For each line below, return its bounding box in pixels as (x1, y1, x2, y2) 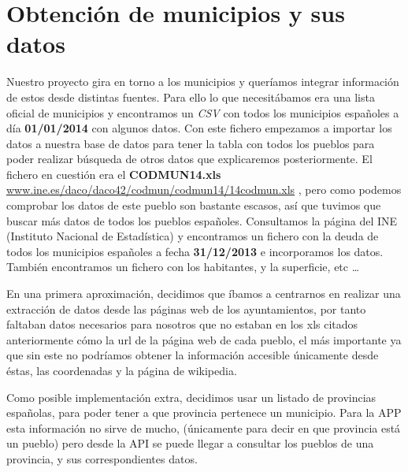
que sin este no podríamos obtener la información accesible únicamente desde (6, 347, 379, 363)
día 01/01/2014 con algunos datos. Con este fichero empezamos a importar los (6, 120, 392, 136)
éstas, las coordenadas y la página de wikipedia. (6, 362, 237, 378)
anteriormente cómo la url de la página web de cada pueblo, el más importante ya (6, 331, 402, 347)
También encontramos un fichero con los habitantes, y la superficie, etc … (6, 258, 360, 275)
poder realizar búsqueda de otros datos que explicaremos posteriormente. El (6, 151, 373, 167)
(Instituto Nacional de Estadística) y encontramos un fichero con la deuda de (6, 228, 379, 244)
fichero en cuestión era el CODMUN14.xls (6, 165, 221, 182)
